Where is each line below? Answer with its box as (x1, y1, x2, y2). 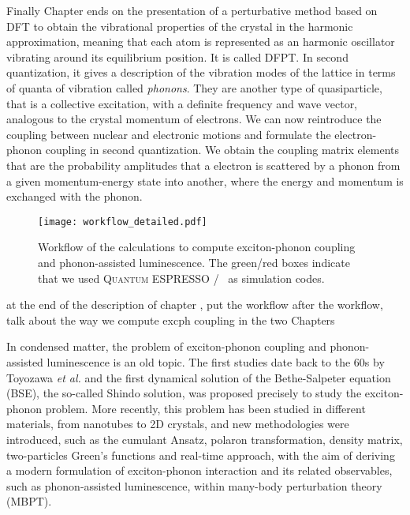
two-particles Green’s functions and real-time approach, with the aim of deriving (6, 446, 395, 463)
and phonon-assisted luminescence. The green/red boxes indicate (38, 254, 350, 270)
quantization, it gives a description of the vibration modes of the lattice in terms (6, 64, 396, 81)
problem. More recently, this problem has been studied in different (45, 400, 366, 416)
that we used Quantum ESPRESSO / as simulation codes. (38, 269, 325, 286)
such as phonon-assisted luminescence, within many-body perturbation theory (6, 477, 382, 494)
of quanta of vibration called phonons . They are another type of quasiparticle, (6, 79, 382, 96)
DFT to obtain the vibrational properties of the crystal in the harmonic (6, 17, 353, 34)
